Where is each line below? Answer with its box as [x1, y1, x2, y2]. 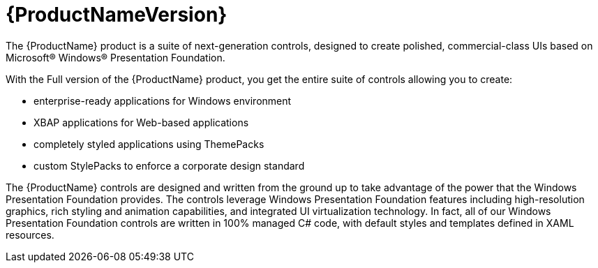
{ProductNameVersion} [6, 3, 227, 27]
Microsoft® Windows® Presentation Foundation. [6, 51, 225, 64]
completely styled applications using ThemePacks [33, 137, 264, 150]
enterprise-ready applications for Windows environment [33, 94, 292, 107]
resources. [6, 228, 54, 241]
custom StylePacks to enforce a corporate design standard [33, 159, 305, 172]
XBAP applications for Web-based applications [33, 116, 249, 128]
